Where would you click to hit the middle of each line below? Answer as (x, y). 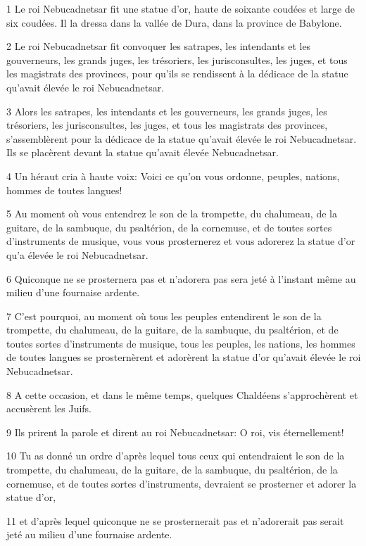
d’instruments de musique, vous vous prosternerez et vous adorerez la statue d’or (181, 241)
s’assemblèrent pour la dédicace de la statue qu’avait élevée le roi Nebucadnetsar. (182, 138)
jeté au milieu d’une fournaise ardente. (89, 534)
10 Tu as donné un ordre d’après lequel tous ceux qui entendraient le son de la (176, 456)
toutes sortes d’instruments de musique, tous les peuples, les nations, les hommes (181, 343)
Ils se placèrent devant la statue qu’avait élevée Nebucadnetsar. (143, 152)
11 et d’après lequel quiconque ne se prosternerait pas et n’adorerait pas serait (175, 520)
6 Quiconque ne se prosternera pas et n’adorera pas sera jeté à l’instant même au (181, 278)
